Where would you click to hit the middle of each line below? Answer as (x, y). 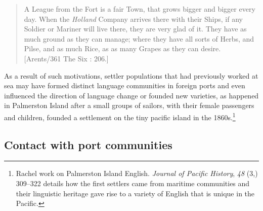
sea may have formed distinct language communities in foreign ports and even (125, 85)
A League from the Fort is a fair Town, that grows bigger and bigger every (140, 9)
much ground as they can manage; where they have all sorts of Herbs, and (139, 38)
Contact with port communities (88, 144)
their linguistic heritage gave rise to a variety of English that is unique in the (135, 193)
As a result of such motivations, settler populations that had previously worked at (131, 75)
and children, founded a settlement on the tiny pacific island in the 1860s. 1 (120, 116)
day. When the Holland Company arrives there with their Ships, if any (133, 19)
